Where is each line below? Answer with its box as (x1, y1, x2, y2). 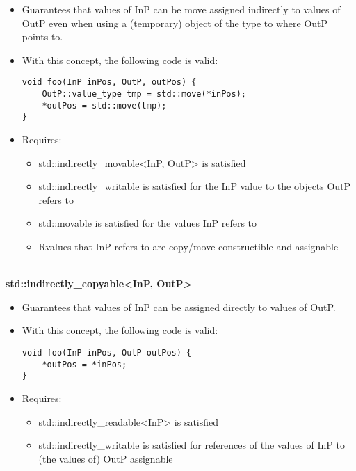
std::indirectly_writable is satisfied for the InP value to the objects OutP (38, 179, 351, 193)
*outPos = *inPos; (42, 359, 127, 369)
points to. (22, 29, 63, 44)
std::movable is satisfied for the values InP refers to (38, 216, 257, 230)
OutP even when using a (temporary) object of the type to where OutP (22, 15, 328, 30)
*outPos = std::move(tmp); (42, 100, 167, 111)
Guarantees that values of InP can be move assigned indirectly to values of (22, 2, 341, 16)
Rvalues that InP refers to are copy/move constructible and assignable (38, 239, 339, 253)
